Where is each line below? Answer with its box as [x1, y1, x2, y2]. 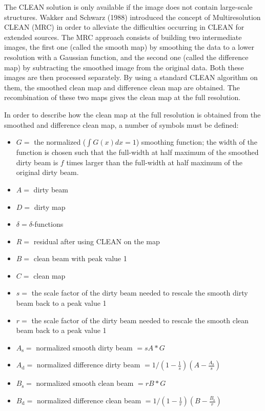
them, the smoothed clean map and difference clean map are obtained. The [4, 82, 240, 92]
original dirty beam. [16, 167, 79, 178]
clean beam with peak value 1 [33, 253, 127, 264]
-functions [32, 219, 64, 229]
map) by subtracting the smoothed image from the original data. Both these [4, 62, 244, 72]
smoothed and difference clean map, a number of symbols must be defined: [4, 119, 239, 130]
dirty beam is [16, 156, 58, 167]
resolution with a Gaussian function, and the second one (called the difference [4, 51, 249, 62]
